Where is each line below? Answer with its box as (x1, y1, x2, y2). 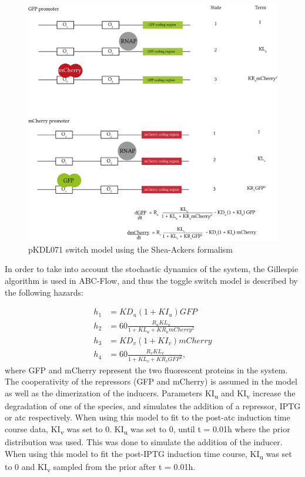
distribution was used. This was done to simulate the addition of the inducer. (5, 436, 283, 448)
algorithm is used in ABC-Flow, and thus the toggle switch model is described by (5, 274, 298, 286)
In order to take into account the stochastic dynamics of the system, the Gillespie (5, 263, 299, 275)
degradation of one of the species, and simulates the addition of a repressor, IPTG (5, 399, 301, 412)
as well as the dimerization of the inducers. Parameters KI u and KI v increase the (5, 386, 296, 400)
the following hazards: (5, 286, 83, 298)
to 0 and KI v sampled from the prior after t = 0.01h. (5, 460, 196, 474)
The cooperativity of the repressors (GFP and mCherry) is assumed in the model (5, 375, 297, 387)
